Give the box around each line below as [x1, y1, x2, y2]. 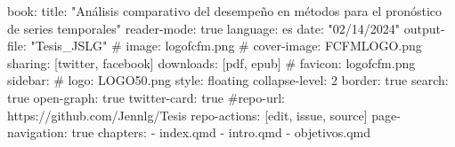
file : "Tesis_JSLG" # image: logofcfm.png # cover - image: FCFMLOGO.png [7, 36, 422, 55]
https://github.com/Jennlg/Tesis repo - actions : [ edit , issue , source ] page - [7, 105, 401, 124]
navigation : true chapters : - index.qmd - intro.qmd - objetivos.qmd [7, 123, 371, 142]
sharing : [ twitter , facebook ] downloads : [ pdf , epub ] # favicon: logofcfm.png [7, 53, 416, 72]
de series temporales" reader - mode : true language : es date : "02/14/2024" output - [7, 19, 445, 37]
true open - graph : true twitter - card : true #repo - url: [7, 88, 286, 106]
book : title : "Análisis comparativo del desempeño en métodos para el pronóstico [7, 2, 443, 19]
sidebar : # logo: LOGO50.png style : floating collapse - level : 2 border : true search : [7, 71, 449, 89]
